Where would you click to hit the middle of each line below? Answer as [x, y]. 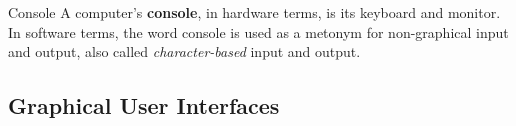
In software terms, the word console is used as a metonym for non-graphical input [258, 31]
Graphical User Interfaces [144, 105]
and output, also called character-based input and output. [184, 51]
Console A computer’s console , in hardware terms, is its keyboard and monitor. [254, 12]
